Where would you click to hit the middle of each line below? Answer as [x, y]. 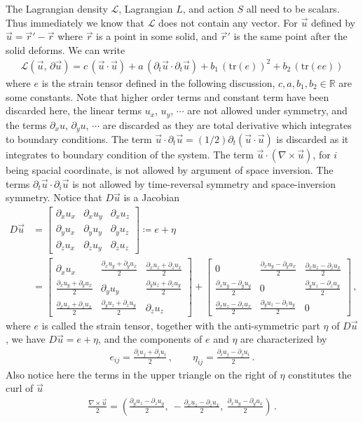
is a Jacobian [152, 197]
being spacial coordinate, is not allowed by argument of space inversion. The [170, 170]
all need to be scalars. [293, 8]
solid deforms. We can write [66, 49]
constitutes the [320, 374]
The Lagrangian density [57, 8]
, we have [26, 339]
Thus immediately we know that [75, 22]
